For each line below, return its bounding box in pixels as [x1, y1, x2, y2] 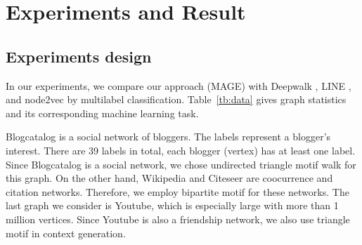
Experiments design [6, 45, 152, 67]
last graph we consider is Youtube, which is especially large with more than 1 [6, 198, 339, 213]
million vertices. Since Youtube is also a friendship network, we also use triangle [6, 211, 350, 226]
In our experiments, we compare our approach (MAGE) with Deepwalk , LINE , [6, 78, 351, 93]
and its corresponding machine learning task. [6, 105, 199, 120]
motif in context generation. [6, 225, 126, 240]
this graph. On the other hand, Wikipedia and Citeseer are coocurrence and [6, 171, 333, 185]
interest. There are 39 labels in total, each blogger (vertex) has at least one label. [6, 143, 356, 157]
